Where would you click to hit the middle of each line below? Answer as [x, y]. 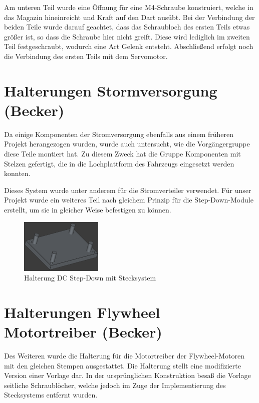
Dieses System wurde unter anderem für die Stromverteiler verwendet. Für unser [128, 190]
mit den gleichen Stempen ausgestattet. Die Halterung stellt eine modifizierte [122, 365]
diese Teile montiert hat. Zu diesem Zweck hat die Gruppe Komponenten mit [122, 154]
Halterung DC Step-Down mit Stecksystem [90, 278]
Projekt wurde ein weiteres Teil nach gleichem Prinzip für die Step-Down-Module [129, 200]
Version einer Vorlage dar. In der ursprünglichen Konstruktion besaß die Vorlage [127, 375]
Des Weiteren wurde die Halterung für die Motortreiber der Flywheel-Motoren [124, 356]
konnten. [17, 173]
